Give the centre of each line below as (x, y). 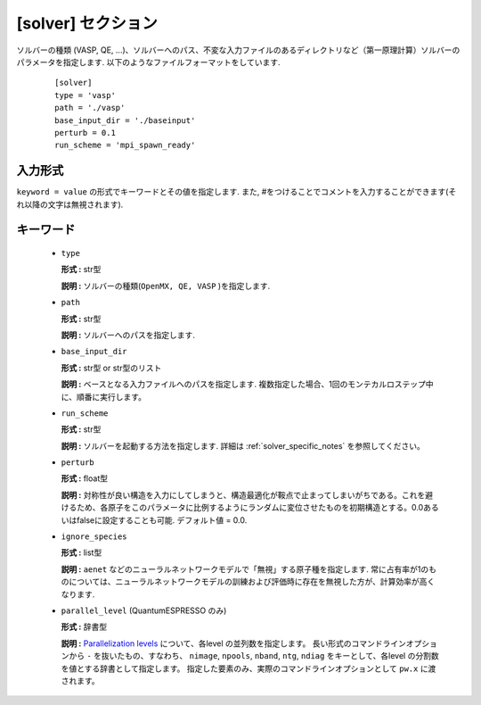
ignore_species (94, 537)
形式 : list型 (82, 552)
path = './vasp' (90, 108)
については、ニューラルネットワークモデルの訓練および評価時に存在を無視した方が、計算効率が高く (252, 582)
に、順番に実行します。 (104, 396)
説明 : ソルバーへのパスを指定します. (128, 335)
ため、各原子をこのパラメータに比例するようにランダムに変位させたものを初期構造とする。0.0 (250, 508)
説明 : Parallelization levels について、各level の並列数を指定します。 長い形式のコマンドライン (234, 643)
